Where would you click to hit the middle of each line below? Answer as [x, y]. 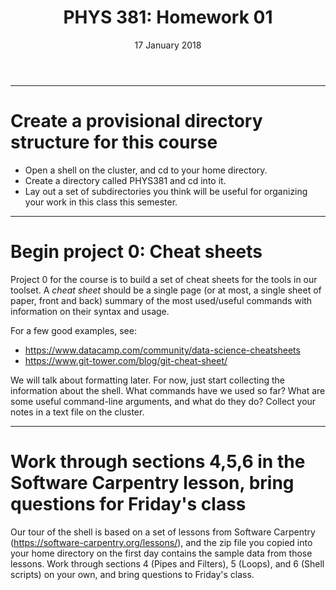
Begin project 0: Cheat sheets [136, 252]
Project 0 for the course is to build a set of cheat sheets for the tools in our [164, 279]
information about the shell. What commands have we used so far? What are [168, 390]
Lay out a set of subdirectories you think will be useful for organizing [166, 191]
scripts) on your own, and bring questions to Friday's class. [132, 574]
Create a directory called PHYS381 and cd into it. [125, 180]
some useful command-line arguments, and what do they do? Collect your [163, 401]
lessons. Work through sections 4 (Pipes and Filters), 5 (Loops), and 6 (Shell [167, 563]
